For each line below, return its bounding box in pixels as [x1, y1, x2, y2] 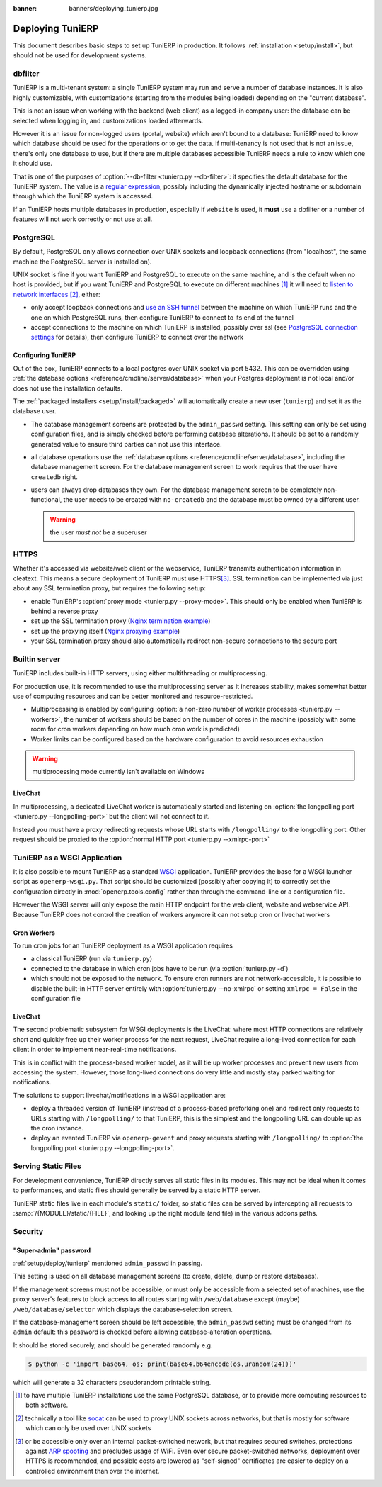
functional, [30, 495, 62, 504]
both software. [25, 1401, 69, 1410]
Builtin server [13, 654, 61, 664]
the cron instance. [30, 1123, 84, 1132]
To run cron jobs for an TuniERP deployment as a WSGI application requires [13, 941, 233, 950]
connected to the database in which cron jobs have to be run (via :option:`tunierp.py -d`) [30, 964, 289, 972]
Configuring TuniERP [13, 351, 76, 359]
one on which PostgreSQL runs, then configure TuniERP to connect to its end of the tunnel [30, 313, 294, 322]
